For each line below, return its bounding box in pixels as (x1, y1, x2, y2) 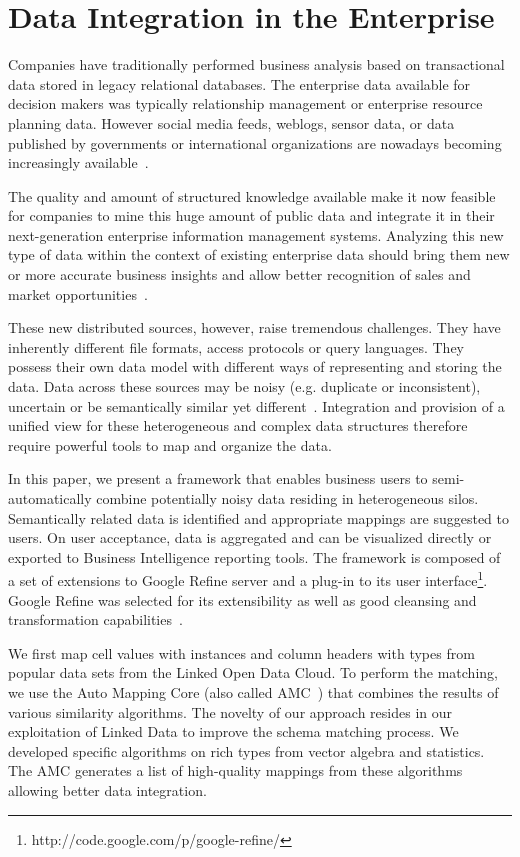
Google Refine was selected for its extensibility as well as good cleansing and (8, 589, 477, 610)
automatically (8, 488, 92, 508)
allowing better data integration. (8, 779, 207, 800)
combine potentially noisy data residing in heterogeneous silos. (96, 488, 479, 508)
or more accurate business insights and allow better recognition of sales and (8, 264, 471, 285)
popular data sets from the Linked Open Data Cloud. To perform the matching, (8, 662, 498, 683)
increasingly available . (8, 152, 149, 173)
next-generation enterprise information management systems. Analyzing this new (8, 224, 504, 245)
